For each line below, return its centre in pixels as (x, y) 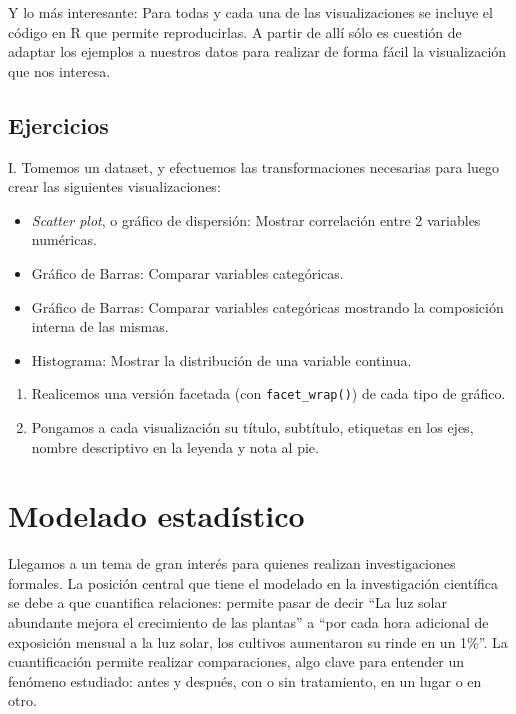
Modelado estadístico (156, 515)
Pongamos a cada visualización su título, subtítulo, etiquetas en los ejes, (252, 426)
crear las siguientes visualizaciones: (114, 186)
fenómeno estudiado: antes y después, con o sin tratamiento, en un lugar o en (245, 680)
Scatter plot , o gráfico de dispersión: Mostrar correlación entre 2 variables (256, 219)
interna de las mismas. (100, 326)
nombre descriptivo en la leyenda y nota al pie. (175, 446)
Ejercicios (58, 124)
